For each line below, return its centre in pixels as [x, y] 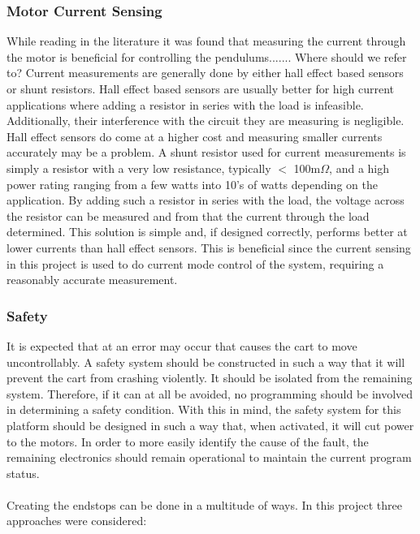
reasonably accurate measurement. [92, 280]
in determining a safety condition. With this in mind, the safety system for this [204, 409]
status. [23, 473]
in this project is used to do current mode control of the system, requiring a [195, 263]
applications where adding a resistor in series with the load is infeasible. [185, 104]
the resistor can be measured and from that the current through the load [188, 215]
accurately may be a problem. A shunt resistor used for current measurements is [206, 152]
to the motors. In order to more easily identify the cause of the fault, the [188, 441]
